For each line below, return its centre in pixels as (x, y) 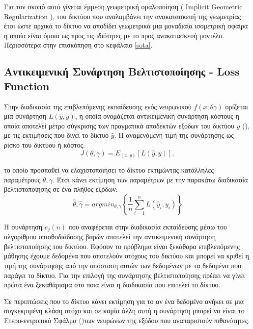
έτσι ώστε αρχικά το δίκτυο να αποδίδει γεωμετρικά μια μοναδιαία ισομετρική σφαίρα (126, 26)
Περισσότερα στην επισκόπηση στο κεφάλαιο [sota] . (78, 45)
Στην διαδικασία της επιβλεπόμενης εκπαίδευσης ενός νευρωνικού (98, 106)
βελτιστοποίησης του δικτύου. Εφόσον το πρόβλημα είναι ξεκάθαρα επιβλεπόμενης (122, 246)
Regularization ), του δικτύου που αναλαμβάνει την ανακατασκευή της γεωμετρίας (123, 16)
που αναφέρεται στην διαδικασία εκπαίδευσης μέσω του (148, 226)
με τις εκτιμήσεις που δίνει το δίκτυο (56, 135)
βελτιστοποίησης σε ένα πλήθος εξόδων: (61, 189)
